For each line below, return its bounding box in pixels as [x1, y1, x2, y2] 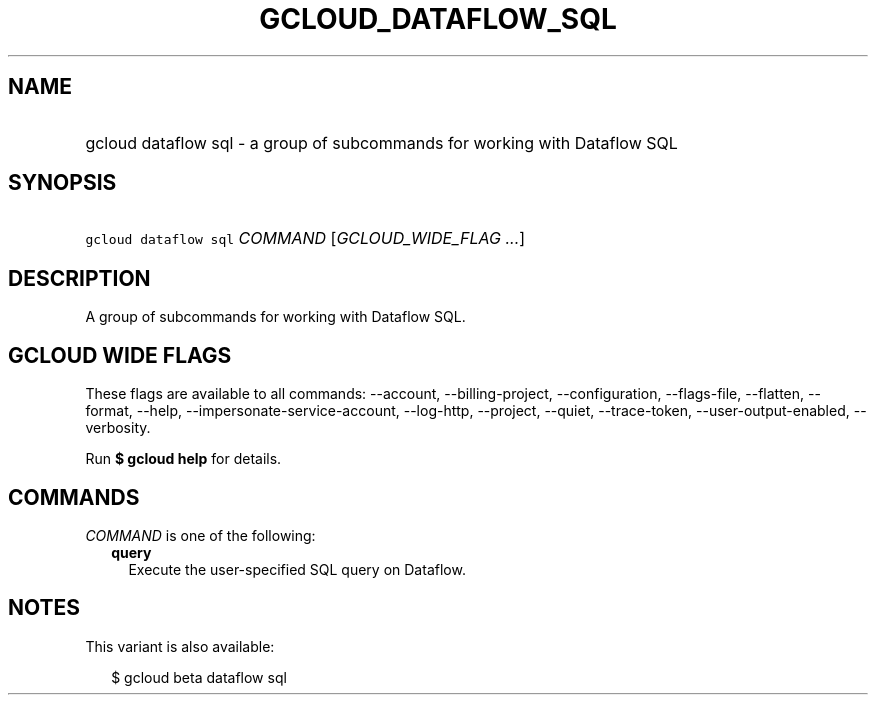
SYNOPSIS [8, 170, 117, 196]
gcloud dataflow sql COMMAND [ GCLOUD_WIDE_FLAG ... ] [85, 228, 526, 249]
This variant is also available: [85, 637, 275, 655]
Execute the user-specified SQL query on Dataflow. [128, 560, 466, 578]
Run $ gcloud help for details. [85, 450, 282, 468]
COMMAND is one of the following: [85, 526, 316, 544]
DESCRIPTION [8, 265, 151, 291]
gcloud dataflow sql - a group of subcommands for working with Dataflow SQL [85, 132, 678, 153]
